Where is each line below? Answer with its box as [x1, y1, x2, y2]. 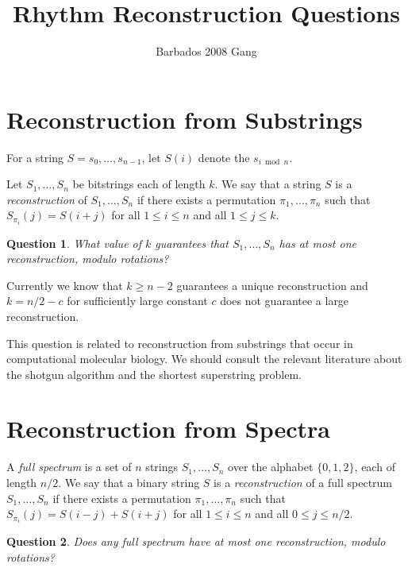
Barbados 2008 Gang [156, 43, 257, 60]
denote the [198, 149, 250, 165]
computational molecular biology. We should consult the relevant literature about [6, 350, 402, 367]
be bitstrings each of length [72, 176, 206, 192]
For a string [6, 149, 64, 165]
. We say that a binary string [58, 474, 200, 490]
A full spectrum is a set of [6, 458, 132, 475]
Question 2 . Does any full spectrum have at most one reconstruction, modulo [6, 533, 386, 550]
